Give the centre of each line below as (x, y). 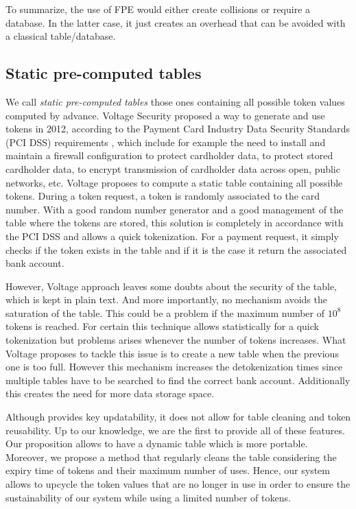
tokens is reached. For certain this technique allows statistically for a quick (162, 326)
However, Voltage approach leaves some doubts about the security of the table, (171, 286)
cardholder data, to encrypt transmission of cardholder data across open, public (173, 168)
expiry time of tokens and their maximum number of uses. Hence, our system (168, 470)
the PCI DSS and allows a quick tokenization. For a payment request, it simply (172, 236)
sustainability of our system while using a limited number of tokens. (148, 497)
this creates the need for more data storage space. (110, 393)
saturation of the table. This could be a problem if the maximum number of (165, 312)
